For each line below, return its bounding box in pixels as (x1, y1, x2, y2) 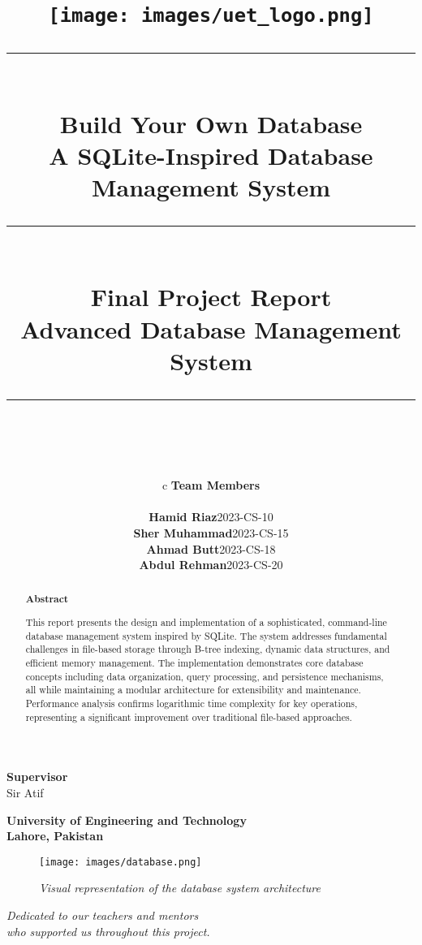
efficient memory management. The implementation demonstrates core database (25, 656, 364, 670)
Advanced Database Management (20, 312, 402, 345)
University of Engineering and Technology (6, 811, 247, 828)
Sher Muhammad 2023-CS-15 (133, 524, 289, 541)
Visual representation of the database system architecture (39, 879, 321, 896)
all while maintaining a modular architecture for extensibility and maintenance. (25, 683, 361, 697)
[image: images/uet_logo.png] (48, 4, 374, 28)
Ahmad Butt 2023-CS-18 (146, 540, 276, 557)
